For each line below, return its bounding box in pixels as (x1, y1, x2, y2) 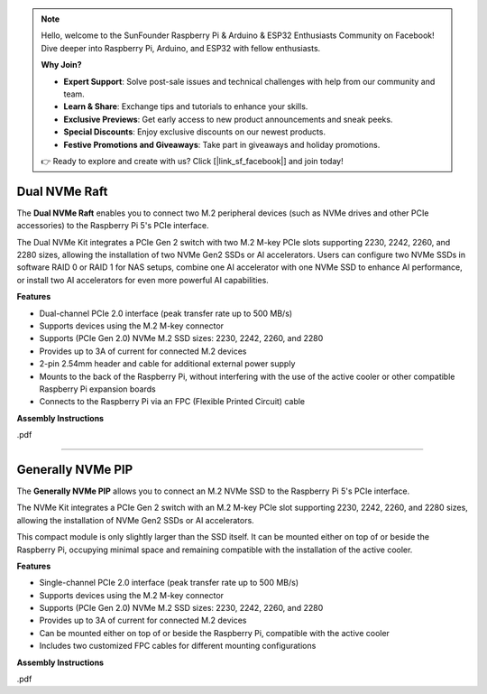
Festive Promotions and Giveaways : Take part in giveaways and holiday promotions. (63, 139, 381, 150)
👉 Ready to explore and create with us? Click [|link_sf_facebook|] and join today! (41, 155, 344, 166)
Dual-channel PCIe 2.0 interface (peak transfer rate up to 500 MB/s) (39, 308, 293, 319)
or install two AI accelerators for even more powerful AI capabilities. (16, 274, 270, 285)
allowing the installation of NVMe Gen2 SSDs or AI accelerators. (16, 514, 254, 525)
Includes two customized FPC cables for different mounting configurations (39, 641, 317, 652)
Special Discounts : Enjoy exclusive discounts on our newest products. (63, 126, 326, 137)
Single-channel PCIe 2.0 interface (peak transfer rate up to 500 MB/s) (39, 578, 299, 588)
